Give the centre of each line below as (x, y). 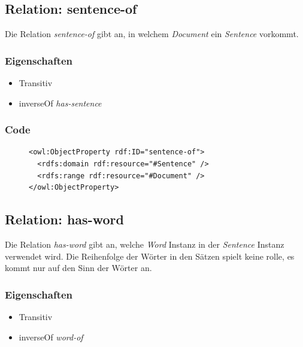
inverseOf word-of (51, 337)
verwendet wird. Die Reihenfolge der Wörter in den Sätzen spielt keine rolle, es (150, 256)
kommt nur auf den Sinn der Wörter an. (78, 268)
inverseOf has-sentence (60, 103)
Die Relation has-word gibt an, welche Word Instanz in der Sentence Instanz (145, 244)
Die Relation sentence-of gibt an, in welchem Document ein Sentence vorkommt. (152, 34)
